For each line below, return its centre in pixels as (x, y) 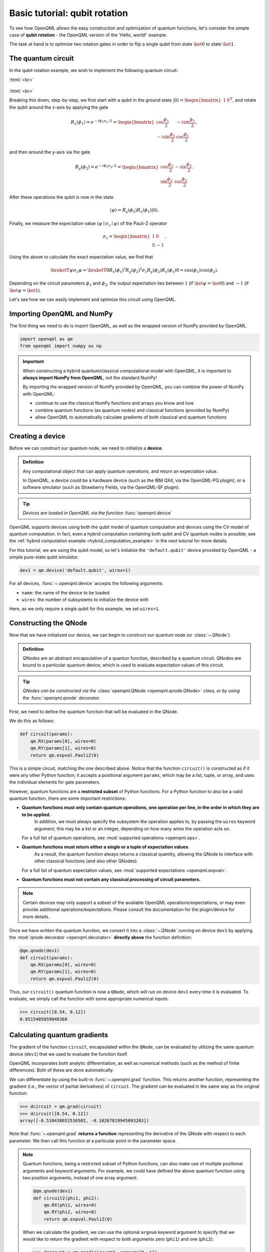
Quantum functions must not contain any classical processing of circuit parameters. (111, 879)
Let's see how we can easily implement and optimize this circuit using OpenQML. (93, 299)
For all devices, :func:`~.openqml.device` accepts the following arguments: (86, 583)
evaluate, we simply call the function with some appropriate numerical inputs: (89, 999)
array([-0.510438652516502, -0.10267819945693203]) (84, 1121)
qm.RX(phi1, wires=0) (70, 1205)
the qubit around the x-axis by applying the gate (59, 107)
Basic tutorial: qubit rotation (69, 13)
